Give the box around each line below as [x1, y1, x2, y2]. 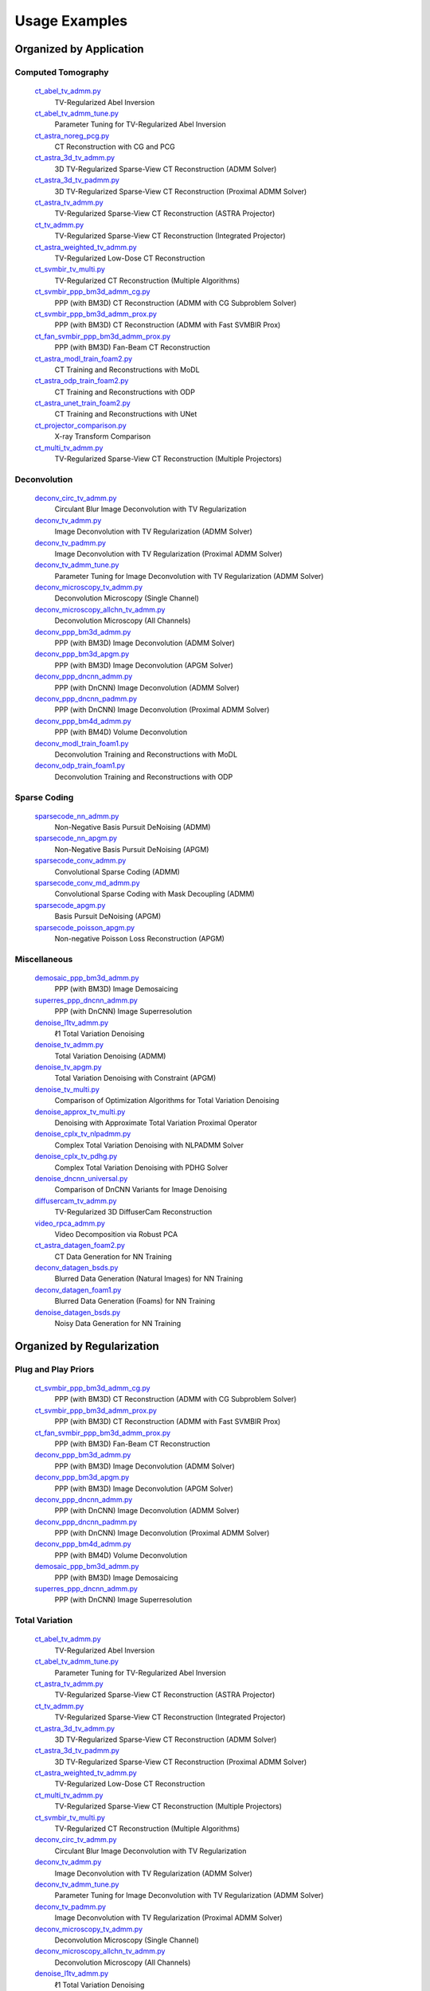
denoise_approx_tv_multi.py [34, 1107, 126, 1117]
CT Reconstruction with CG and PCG [54, 142, 175, 151]
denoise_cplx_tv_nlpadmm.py [34, 1129, 131, 1139]
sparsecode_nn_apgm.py [34, 833, 118, 843]
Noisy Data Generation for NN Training [54, 1319, 182, 1328]
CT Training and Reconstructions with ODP [54, 387, 195, 397]
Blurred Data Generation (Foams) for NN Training [54, 1297, 215, 1306]
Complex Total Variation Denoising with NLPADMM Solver [54, 1140, 244, 1150]
